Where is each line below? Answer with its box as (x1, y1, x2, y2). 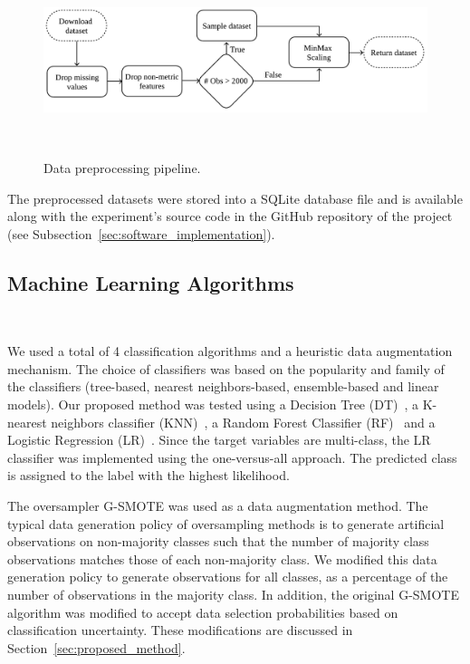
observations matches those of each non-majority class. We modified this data (7, 549, 437, 568)
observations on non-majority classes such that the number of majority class (7, 532, 429, 551)
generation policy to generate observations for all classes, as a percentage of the (7, 567, 448, 586)
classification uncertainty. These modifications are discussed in (7, 621, 353, 640)
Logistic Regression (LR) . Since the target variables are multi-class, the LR (7, 430, 431, 449)
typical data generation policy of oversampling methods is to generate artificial (7, 514, 445, 533)
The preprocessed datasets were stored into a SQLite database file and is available (7, 188, 463, 207)
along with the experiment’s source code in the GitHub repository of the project (7, 207, 453, 226)
